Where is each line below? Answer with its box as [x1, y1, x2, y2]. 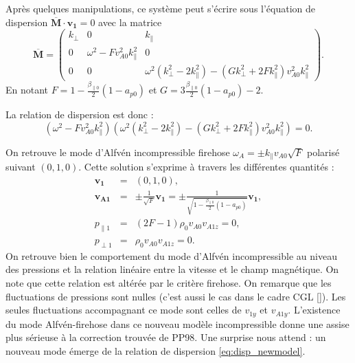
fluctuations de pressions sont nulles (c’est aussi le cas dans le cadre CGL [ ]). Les [5, 289, 346, 303]
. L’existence [288, 302, 341, 317]
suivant [5, 159, 36, 174]
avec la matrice [98, 14, 162, 29]
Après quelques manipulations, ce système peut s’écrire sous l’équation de [5, 1, 316, 15]
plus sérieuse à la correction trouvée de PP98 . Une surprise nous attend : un [5, 330, 326, 344]
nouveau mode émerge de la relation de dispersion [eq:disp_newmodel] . [5, 343, 306, 357]
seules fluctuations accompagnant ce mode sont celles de [5, 302, 242, 317]
